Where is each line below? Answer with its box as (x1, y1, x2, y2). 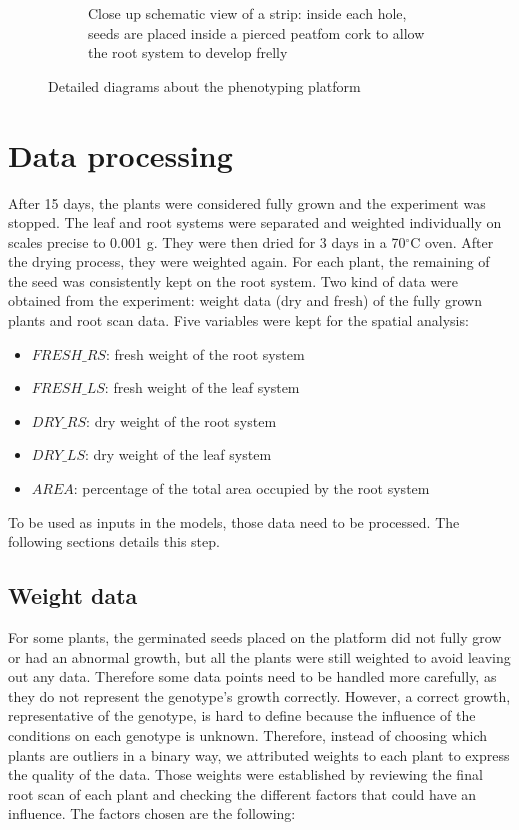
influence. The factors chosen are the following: (8, 803, 296, 824)
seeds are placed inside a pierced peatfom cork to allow (88, 22, 425, 43)
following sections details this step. (8, 531, 220, 552)
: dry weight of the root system (86, 410, 277, 431)
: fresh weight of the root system (105, 343, 305, 364)
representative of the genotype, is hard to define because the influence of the (8, 705, 476, 726)
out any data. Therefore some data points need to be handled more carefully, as (8, 666, 497, 687)
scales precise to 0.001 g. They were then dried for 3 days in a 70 (8, 231, 406, 252)
